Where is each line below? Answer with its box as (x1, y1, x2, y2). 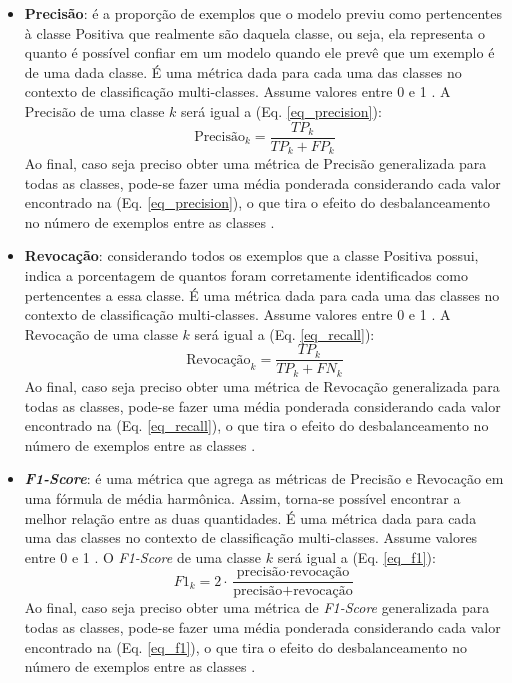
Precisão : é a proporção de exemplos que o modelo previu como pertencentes (24, 3, 502, 23)
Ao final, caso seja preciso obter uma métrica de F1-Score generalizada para (24, 597, 490, 618)
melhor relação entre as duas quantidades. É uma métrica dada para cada (24, 507, 477, 528)
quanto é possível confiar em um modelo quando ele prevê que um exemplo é (24, 42, 495, 63)
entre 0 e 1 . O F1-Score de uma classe (24, 546, 262, 567)
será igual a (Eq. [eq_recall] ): (194, 323, 375, 344)
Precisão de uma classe (24, 100, 165, 121)
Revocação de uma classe (24, 323, 178, 344)
